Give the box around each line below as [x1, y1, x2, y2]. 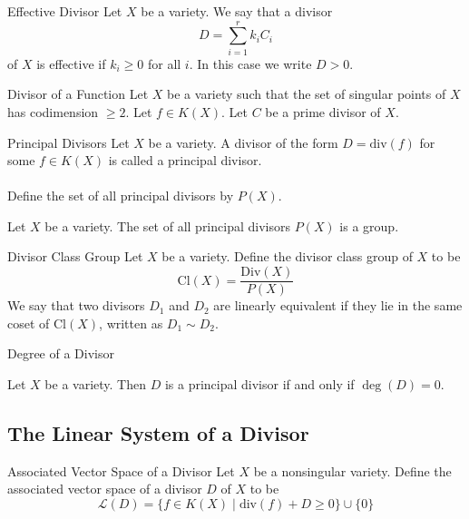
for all [147, 54, 181, 73]
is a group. [339, 216, 399, 235]
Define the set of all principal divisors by [7, 186, 234, 205]
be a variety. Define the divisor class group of [161, 247, 413, 266]
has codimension [7, 102, 99, 121]
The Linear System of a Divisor [7, 418, 309, 446]
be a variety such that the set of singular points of [167, 84, 446, 103]
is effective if [36, 54, 106, 73]
